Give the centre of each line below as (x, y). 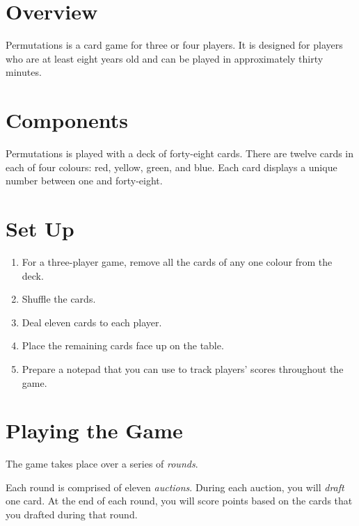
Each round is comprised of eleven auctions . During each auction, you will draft (175, 487)
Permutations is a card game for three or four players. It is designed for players (174, 45)
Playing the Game (94, 430)
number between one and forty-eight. (84, 181)
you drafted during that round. (72, 514)
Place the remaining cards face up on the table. (123, 345)
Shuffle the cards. (59, 299)
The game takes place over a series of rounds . (102, 464)
